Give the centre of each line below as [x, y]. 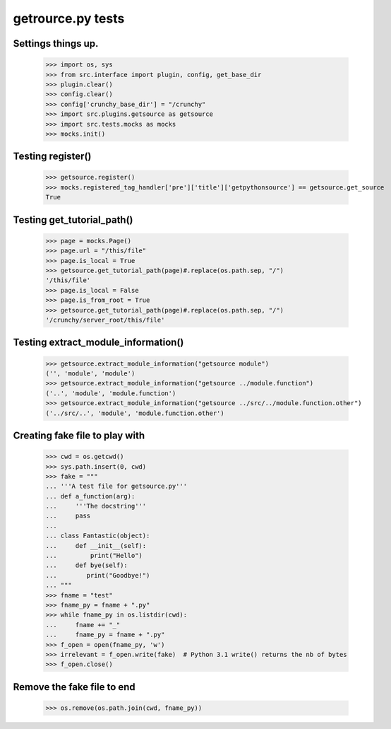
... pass [68, 516]
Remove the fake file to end [74, 687]
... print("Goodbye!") [98, 575]
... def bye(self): [87, 565]
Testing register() [52, 157]
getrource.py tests [69, 18]
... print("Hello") [94, 556]
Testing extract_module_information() [98, 343]
